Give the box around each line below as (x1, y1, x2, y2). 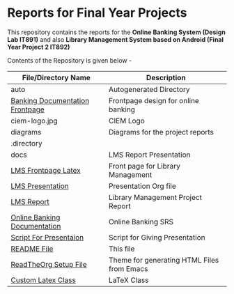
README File (10, 244, 54, 254)
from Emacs (109, 263, 148, 273)
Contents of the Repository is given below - (7, 56, 132, 64)
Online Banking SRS (109, 217, 174, 226)
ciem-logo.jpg (10, 116, 58, 125)
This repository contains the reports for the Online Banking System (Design (7, 28, 226, 36)
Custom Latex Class (10, 275, 77, 285)
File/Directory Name (22, 72, 91, 82)
